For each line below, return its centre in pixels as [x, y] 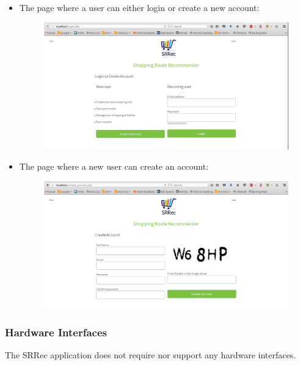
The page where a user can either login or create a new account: [139, 7]
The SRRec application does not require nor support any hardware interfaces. [151, 354]
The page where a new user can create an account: [114, 166]
